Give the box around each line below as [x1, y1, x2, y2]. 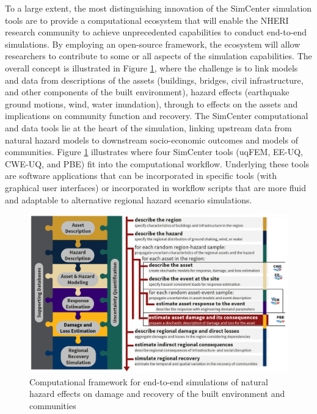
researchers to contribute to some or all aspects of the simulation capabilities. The [5, 49, 312, 62]
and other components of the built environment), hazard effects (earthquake [5, 85, 290, 98]
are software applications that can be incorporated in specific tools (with [5, 169, 277, 182]
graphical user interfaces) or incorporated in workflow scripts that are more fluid [5, 181, 307, 194]
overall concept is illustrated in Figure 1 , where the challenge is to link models [5, 61, 298, 74]
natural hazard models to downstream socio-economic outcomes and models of [5, 133, 298, 146]
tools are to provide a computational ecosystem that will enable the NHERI [5, 13, 289, 26]
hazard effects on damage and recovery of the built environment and [29, 387, 285, 400]
